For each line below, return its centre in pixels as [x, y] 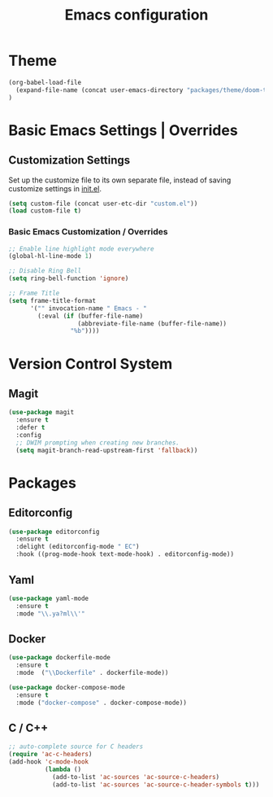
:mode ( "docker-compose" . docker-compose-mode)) [101, 703]
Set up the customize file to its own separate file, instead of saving [120, 180]
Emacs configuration [136, 15]
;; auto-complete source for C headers [76, 747]
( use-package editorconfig [54, 532]
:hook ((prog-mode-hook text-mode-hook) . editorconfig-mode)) [125, 554]
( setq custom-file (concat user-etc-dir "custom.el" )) [103, 204]
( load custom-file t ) [45, 211]
